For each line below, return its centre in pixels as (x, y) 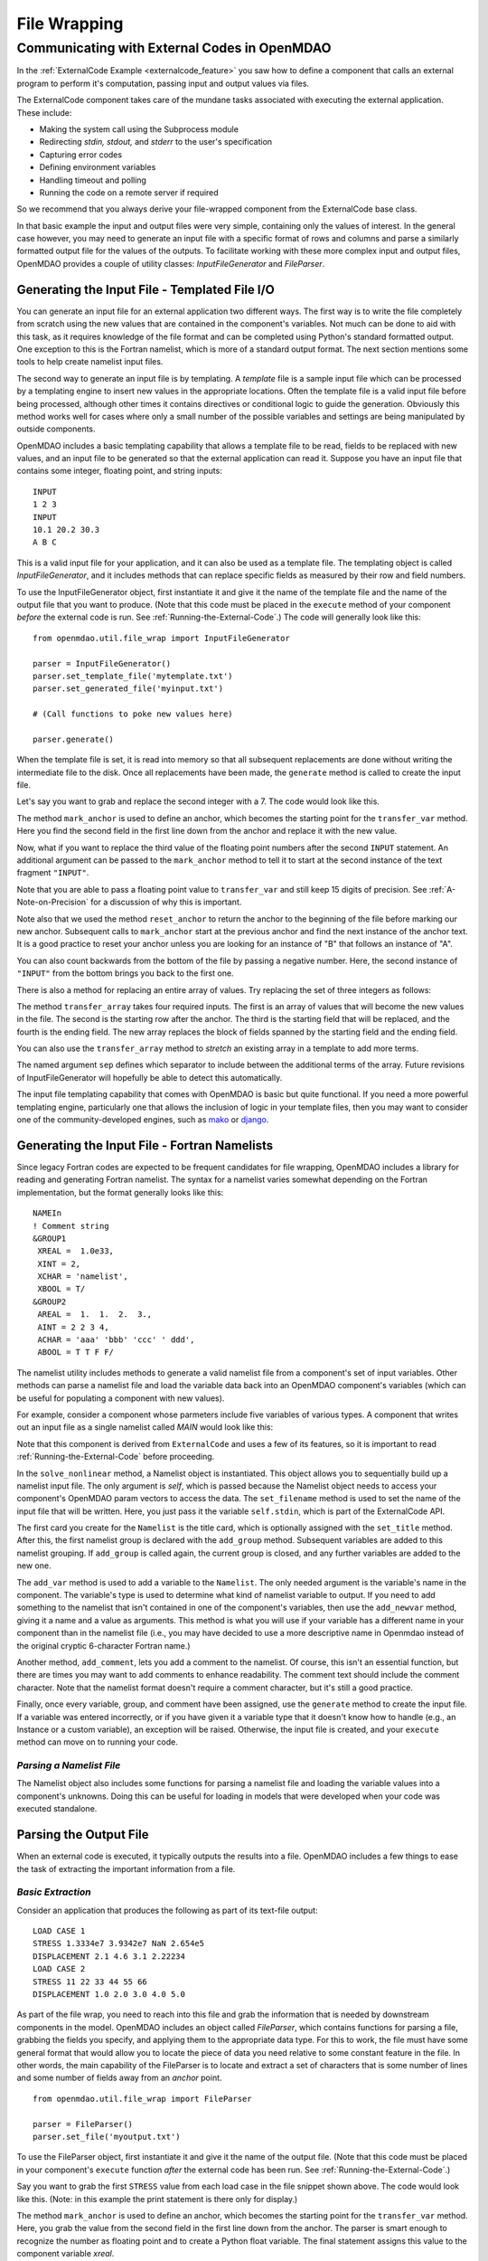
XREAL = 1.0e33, (76, 1251)
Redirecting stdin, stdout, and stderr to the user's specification (156, 142)
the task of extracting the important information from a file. (126, 1868)
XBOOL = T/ (61, 1289)
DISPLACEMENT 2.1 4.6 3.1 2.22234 (109, 1956)
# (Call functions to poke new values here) (133, 714)
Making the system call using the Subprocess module (139, 129)
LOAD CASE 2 (59, 1969)
